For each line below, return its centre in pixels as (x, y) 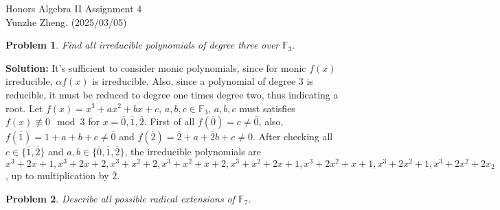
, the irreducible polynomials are (193, 152)
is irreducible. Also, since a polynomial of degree (194, 81)
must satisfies (267, 108)
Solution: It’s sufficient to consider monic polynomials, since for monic (156, 67)
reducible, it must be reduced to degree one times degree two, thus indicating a (172, 94)
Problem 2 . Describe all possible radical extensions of (121, 198)
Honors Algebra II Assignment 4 (74, 8)
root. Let (24, 108)
